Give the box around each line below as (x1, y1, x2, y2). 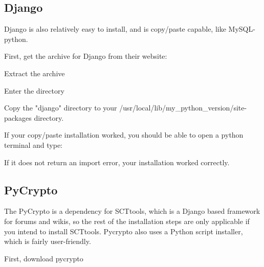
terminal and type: (4, 139, 63, 150)
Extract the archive (4, 68, 65, 78)
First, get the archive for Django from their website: (4, 51, 167, 61)
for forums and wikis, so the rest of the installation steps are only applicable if (4, 215, 250, 226)
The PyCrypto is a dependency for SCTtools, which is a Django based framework (4, 206, 260, 216)
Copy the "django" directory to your (4, 102, 117, 113)
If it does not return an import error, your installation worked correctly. (4, 157, 230, 167)
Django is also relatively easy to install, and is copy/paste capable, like (4, 24, 226, 34)
